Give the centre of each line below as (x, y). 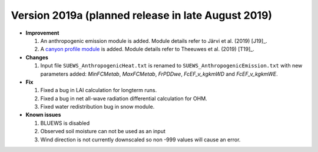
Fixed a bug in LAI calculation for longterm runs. (99, 90)
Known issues (43, 115)
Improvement (42, 33)
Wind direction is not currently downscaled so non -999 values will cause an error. (140, 139)
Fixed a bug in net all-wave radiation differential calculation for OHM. (124, 98)
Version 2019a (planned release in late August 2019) (142, 15)
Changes (37, 57)
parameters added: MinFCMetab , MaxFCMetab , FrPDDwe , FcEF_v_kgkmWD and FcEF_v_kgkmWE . (159, 74)
